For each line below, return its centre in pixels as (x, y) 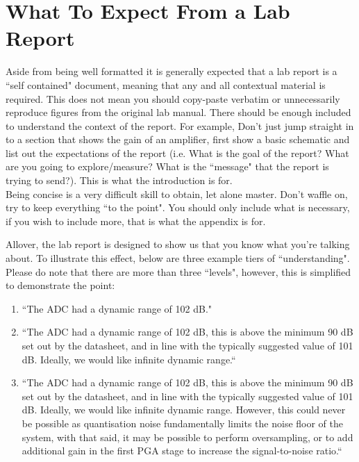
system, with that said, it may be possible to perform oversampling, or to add (187, 437)
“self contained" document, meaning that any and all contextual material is (166, 84)
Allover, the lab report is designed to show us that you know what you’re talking (178, 244)
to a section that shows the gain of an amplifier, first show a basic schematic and (178, 139)
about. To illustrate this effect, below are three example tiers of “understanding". (178, 258)
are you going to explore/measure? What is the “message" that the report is (167, 166)
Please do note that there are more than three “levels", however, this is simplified (178, 271)
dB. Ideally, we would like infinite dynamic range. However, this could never (184, 410)
